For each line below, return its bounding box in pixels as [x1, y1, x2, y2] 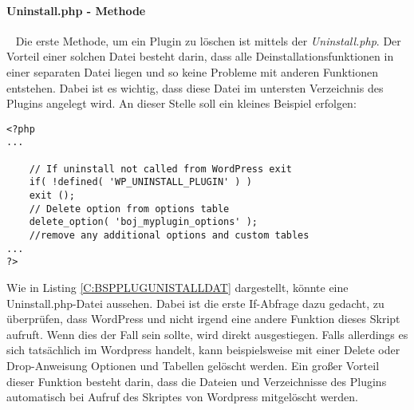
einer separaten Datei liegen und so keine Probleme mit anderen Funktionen [6, 63, 379, 80]
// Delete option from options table [29, 203, 230, 215]
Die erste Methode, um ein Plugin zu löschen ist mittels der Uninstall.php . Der [15, 32, 401, 49]
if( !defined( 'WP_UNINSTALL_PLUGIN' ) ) [29, 176, 252, 188]
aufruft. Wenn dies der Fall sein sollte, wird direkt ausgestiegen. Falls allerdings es [6, 325, 408, 342]
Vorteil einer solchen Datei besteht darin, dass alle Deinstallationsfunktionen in [6, 48, 394, 65]
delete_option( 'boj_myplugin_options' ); [29, 216, 258, 228]
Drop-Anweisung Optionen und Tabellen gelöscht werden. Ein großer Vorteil [6, 357, 380, 373]
